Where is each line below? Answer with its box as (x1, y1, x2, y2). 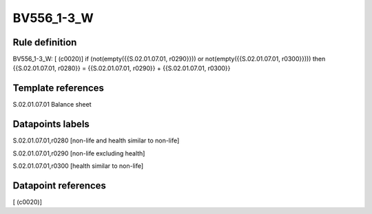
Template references (12, 83, 105, 94)
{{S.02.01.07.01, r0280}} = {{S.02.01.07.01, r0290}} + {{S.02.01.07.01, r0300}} (12, 64, 231, 72)
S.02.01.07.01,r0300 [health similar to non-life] (12, 162, 144, 170)
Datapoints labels (12, 118, 90, 130)
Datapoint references (12, 180, 107, 191)
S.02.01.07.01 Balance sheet (12, 100, 92, 109)
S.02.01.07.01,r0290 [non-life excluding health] (12, 149, 145, 158)
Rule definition (12, 36, 77, 48)
